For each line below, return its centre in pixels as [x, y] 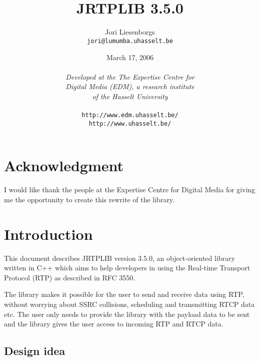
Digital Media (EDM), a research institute [130, 86]
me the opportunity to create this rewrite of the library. [89, 199]
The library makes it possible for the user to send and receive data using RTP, [124, 294]
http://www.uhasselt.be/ [130, 123]
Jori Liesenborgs [130, 32]
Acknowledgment [64, 165]
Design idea [35, 351]
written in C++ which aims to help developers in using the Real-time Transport [127, 268]
